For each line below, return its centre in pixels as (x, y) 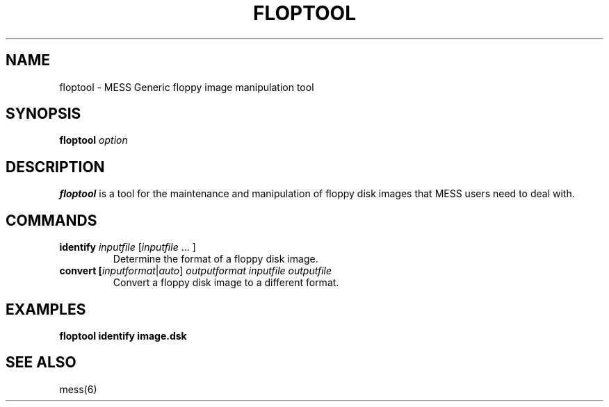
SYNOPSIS (43, 114)
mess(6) (78, 389)
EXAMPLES (46, 309)
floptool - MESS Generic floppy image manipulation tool (187, 87)
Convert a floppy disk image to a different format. (226, 283)
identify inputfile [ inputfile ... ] (128, 247)
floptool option (94, 140)
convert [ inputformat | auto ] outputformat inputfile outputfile (196, 271)
